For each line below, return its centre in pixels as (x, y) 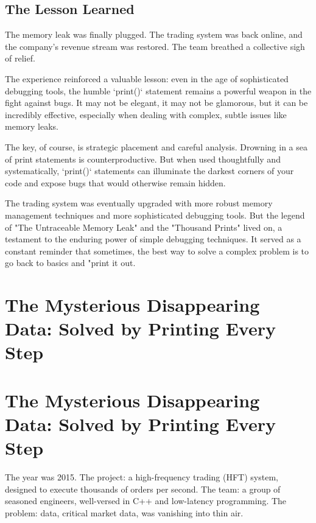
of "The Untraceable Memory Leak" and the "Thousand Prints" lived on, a (144, 227)
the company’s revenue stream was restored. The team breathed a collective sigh (155, 46)
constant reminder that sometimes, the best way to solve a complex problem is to (157, 251)
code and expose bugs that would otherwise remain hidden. (115, 182)
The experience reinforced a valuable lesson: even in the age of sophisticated (147, 78)
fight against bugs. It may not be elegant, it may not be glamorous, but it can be (156, 103)
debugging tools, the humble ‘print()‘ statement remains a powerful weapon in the (158, 90)
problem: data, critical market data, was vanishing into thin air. (124, 512)
